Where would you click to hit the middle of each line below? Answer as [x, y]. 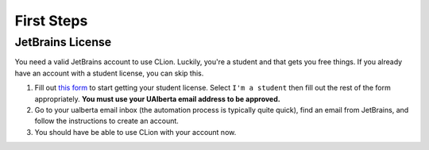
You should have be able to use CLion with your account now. [135, 132]
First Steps [51, 21]
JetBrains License [63, 42]
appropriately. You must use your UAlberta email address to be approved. [158, 98]
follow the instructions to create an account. [106, 121]
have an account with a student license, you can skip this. [109, 73]
